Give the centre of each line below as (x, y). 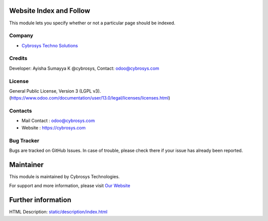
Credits (18, 58)
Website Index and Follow (50, 11)
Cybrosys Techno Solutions (50, 45)
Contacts (21, 111)
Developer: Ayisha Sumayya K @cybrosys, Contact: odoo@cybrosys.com (84, 68)
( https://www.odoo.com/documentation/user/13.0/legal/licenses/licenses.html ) (90, 98)
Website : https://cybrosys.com (54, 127)
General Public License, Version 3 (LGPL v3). (55, 91)
